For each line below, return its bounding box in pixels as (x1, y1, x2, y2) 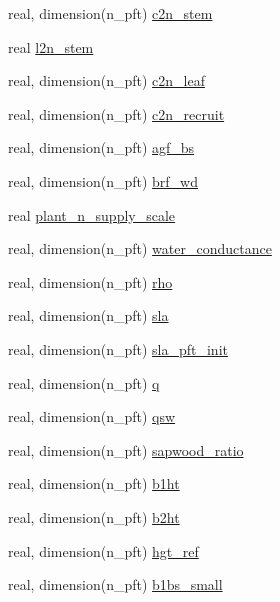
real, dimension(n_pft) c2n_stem (8, 3, 213, 23)
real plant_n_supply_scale (8, 204, 176, 225)
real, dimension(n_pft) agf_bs (8, 137, 195, 158)
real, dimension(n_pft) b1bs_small (8, 574, 223, 595)
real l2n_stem (8, 36, 94, 57)
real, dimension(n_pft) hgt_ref (8, 540, 199, 561)
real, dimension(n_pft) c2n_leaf (8, 70, 205, 91)
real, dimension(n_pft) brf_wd (8, 170, 198, 191)
